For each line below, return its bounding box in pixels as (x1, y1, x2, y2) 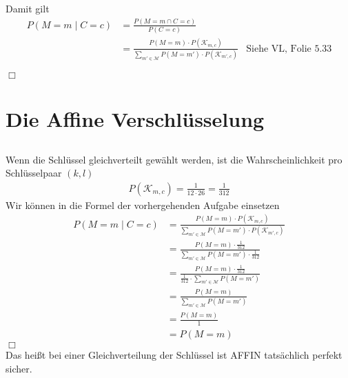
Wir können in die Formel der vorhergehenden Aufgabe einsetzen (6, 197, 280, 212)
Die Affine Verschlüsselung (6, 104, 265, 132)
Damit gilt (6, 1, 50, 15)
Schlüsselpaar (6, 166, 62, 180)
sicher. (6, 361, 32, 375)
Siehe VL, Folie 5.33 (246, 43, 332, 54)
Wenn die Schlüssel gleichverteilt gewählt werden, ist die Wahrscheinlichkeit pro (6, 152, 342, 166)
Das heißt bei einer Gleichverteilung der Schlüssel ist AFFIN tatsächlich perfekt (6, 348, 342, 362)
